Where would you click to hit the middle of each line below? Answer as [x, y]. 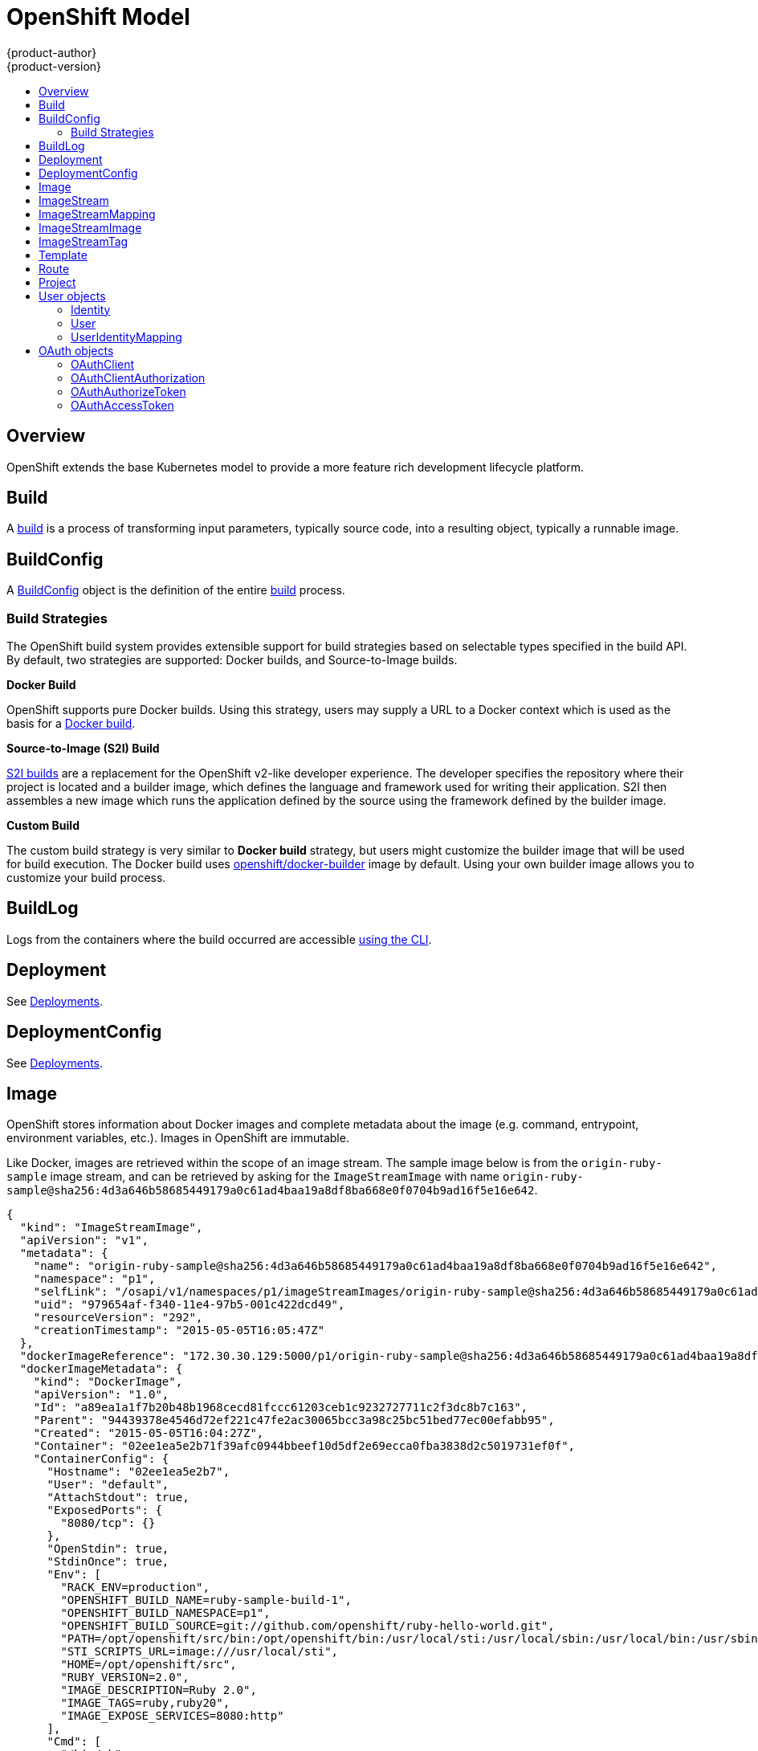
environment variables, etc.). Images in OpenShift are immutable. [178, 1138]
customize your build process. [86, 878]
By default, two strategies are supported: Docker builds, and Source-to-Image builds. [232, 660]
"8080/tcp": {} [108, 1523]
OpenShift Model [98, 17]
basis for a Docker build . [71, 724]
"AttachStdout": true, [118, 1498]
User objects [72, 296]
